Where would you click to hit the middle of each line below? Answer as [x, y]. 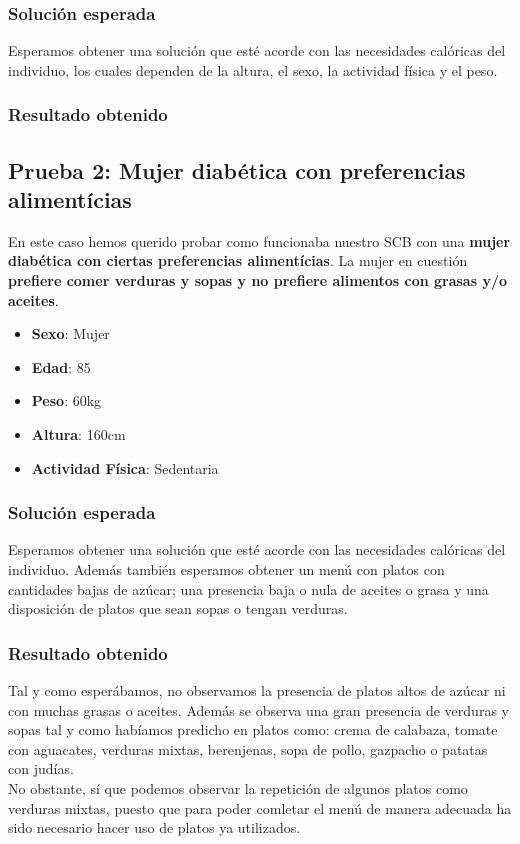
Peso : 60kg [66, 400]
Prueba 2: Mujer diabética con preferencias [237, 169]
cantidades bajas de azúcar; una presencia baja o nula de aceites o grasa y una [248, 588]
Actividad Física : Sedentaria [125, 467]
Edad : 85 [61, 366]
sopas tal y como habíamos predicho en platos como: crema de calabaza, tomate [253, 729]
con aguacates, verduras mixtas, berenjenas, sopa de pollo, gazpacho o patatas [248, 748]
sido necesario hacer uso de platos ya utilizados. [154, 827]
